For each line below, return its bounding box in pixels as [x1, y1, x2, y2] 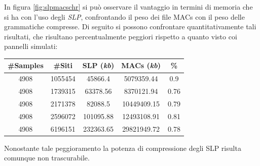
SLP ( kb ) [82, 60, 115, 71]
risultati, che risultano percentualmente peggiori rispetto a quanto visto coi [4, 31, 237, 41]
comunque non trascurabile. [4, 152, 90, 163]
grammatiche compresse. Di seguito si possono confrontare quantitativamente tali [4, 21, 256, 32]
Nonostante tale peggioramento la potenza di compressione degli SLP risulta [4, 142, 241, 153]
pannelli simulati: [4, 41, 58, 51]
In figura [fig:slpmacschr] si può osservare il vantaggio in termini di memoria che [4, 2, 253, 12]
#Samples [8, 60, 44, 71]
